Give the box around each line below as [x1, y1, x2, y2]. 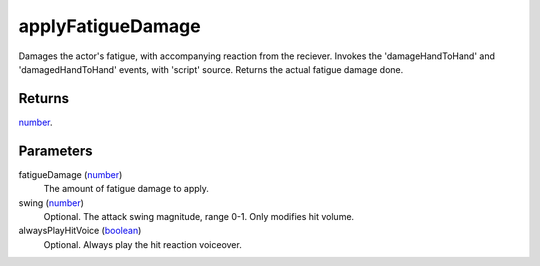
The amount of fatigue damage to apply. [43, 183, 210, 195]
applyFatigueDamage [18, 15, 201, 37]
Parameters [18, 142, 93, 159]
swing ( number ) [18, 196, 85, 209]
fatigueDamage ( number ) [18, 168, 123, 180]
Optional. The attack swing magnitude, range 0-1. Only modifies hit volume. [43, 210, 355, 222]
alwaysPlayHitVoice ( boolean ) [18, 225, 142, 237]
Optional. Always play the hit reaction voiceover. [43, 238, 242, 250]
